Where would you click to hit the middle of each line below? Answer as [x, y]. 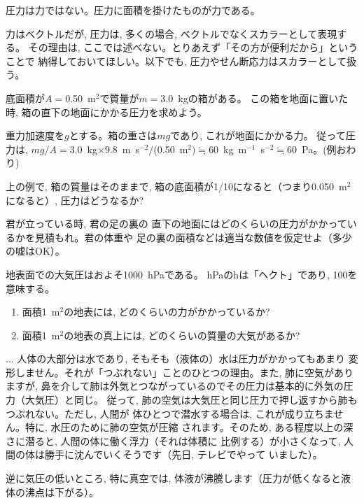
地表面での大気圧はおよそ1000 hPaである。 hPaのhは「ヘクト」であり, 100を [182, 274]
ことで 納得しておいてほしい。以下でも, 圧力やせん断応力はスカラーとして [176, 61]
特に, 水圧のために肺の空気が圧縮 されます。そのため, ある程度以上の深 [189, 427]
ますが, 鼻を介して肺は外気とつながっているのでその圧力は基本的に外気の [175, 386]
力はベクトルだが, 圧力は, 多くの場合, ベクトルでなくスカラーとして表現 [171, 33]
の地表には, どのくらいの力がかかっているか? [167, 312]
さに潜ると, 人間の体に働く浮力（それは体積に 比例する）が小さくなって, [173, 440]
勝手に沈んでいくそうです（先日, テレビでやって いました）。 [183, 454]
